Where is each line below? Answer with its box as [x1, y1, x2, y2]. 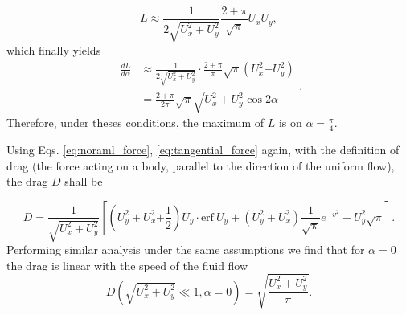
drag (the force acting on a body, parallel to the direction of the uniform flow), [6, 157, 395, 174]
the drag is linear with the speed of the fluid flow [6, 256, 248, 273]
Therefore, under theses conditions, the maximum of [6, 114, 265, 131]
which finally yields [6, 42, 101, 59]
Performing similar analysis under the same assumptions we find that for [6, 240, 365, 257]
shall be [64, 173, 103, 190]
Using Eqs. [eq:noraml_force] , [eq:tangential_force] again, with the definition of [6, 141, 400, 158]
